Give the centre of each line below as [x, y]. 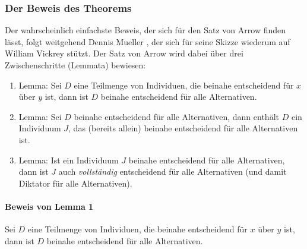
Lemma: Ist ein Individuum [69, 160]
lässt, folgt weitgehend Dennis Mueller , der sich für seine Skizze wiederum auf [148, 41]
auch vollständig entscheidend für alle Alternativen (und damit [173, 171]
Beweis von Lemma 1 [49, 206]
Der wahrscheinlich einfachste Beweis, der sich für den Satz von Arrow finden [145, 30]
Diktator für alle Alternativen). [75, 183]
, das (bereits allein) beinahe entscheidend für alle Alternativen [183, 128]
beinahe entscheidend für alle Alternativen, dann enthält [176, 116]
